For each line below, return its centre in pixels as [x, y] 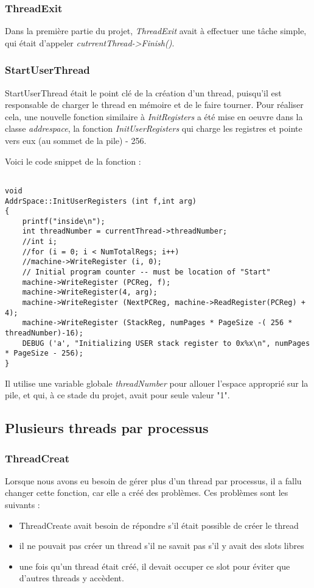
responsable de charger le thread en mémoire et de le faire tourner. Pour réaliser [154, 105]
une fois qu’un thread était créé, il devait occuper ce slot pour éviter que [155, 566]
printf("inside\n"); [64, 221]
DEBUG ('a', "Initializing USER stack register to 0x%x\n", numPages [166, 343]
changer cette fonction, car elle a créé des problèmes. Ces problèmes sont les [147, 493]
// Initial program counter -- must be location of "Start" [146, 272]
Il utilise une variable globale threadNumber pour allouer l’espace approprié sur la [157, 383]
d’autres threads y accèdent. [72, 578]
